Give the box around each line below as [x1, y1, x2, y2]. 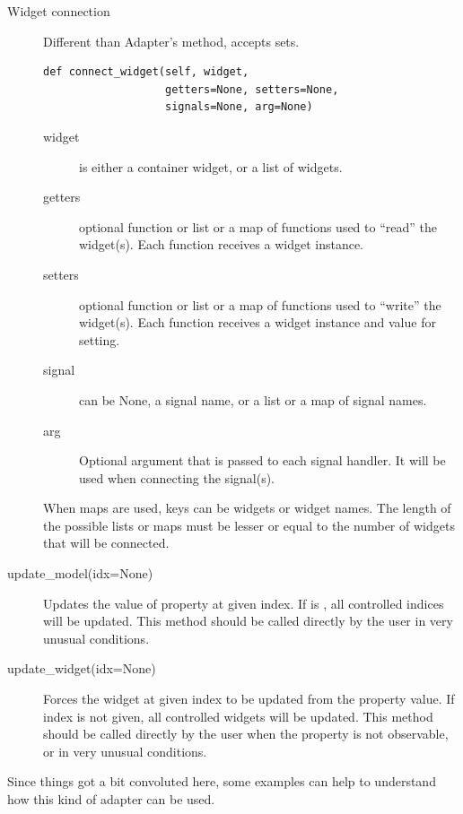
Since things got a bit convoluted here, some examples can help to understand [7, 772, 436, 791]
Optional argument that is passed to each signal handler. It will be [79, 451, 446, 470]
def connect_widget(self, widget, [43, 65, 249, 79]
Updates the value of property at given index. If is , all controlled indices [43, 593, 444, 612]
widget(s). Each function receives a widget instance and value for [79, 313, 436, 332]
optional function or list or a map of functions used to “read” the [79, 217, 437, 236]
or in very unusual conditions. [43, 741, 207, 760]
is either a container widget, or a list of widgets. [79, 157, 343, 176]
